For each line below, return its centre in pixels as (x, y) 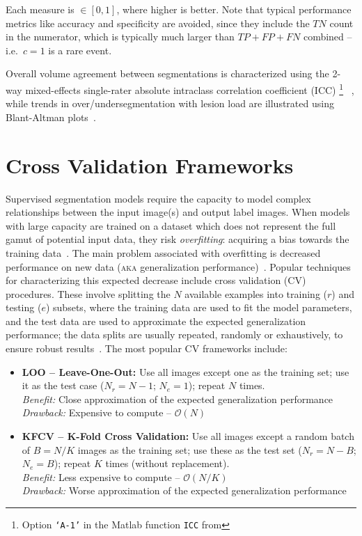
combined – (328, 37)
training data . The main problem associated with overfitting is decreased (163, 252)
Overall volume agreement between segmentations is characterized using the (167, 73)
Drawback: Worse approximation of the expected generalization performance (184, 490)
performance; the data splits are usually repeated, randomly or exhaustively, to (174, 334)
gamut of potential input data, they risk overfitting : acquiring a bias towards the (178, 239)
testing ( (24, 307)
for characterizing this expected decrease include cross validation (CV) (156, 280)
